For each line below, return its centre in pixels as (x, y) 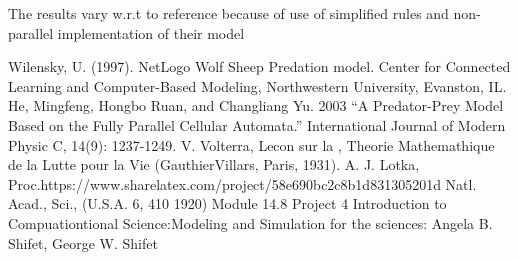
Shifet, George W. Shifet (83, 242)
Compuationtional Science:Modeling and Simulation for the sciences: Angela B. (250, 222)
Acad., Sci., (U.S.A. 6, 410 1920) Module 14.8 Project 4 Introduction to (227, 203)
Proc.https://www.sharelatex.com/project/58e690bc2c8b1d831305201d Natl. (242, 183)
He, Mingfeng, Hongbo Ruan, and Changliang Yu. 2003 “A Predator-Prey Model (256, 105)
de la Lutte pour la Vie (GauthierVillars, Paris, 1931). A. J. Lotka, (214, 164)
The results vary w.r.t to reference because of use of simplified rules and (228, 13)
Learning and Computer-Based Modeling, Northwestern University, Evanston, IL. (257, 85)
